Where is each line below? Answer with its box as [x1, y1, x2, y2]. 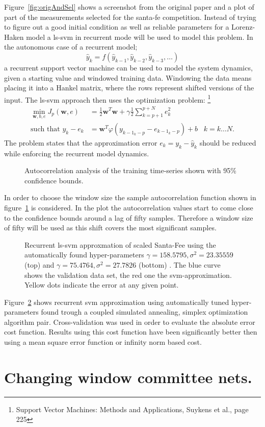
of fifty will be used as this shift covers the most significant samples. [4, 222, 217, 233]
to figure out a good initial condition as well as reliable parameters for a [4, 21, 229, 32]
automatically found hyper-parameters [24, 249, 144, 260]
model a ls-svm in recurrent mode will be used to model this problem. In [26, 31, 253, 42]
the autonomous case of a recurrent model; [4, 41, 138, 52]
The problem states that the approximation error [4, 137, 157, 148]
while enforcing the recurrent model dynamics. [4, 148, 149, 158]
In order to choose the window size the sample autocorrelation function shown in [4, 192, 256, 203]
